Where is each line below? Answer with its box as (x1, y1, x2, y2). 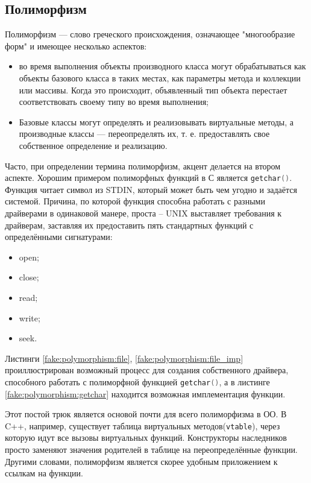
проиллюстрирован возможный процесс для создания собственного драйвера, (5, 364, 289, 376)
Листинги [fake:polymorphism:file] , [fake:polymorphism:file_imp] (5, 352, 243, 364)
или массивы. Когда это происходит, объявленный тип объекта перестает (19, 83, 287, 96)
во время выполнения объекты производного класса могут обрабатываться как (19, 60, 306, 72)
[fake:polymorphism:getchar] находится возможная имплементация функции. (5, 387, 286, 400)
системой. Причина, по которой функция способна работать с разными (5, 195, 265, 207)
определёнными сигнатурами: (5, 230, 113, 243)
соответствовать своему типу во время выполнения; (19, 95, 209, 108)
